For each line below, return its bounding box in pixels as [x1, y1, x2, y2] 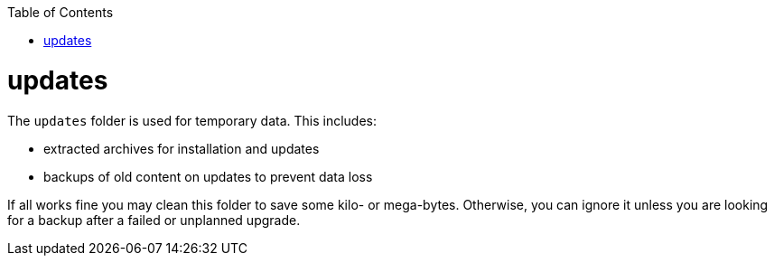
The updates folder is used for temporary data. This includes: [7, 112, 378, 128]
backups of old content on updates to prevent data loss [43, 168, 373, 184]
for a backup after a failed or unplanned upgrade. [7, 211, 301, 228]
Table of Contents [7, 5, 114, 20]
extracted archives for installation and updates [43, 140, 320, 156]
